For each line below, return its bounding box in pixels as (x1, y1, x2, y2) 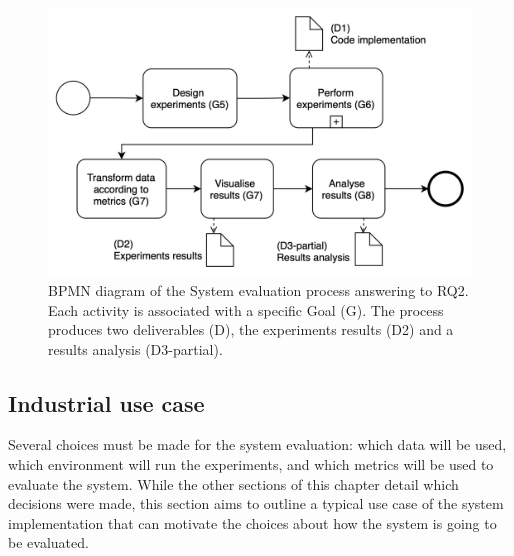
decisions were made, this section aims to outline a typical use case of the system (8, 493, 504, 514)
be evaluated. (8, 532, 89, 553)
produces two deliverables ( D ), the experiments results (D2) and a (48, 319, 454, 340)
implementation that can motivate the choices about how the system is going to (8, 512, 497, 533)
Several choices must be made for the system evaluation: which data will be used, (8, 434, 507, 455)
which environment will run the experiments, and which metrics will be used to (8, 454, 494, 475)
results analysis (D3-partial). (48, 338, 223, 359)
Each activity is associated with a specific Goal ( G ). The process (48, 299, 444, 320)
